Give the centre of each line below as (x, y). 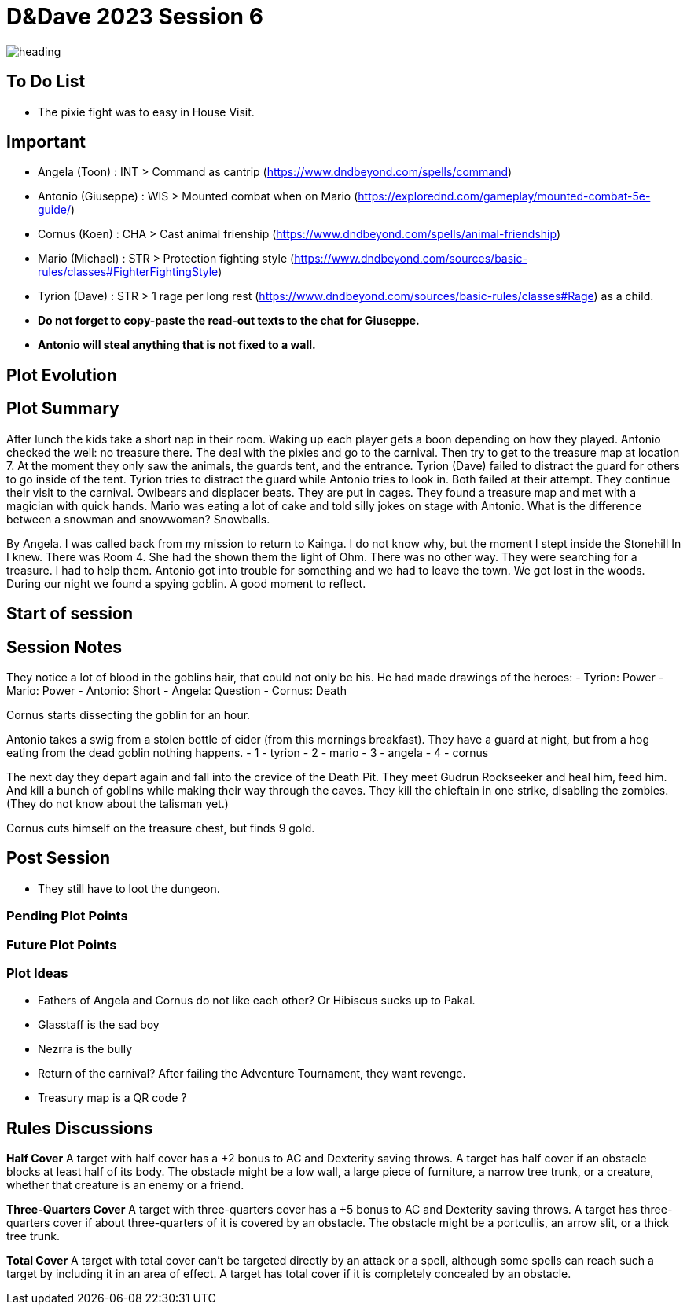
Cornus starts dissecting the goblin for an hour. (129, 714)
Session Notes (64, 647)
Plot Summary (63, 409)
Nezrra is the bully (85, 1049)
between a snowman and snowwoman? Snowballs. (138, 519)
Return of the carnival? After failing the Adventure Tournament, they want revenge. (252, 1074)
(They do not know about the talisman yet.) (118, 803)
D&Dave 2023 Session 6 (135, 17)
